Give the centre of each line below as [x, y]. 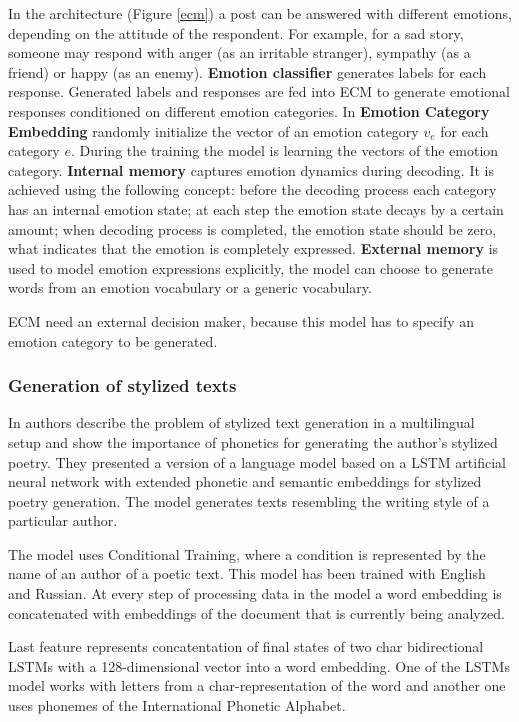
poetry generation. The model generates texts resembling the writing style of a [249, 500]
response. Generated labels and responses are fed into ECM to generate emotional [259, 91]
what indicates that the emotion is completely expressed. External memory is [253, 248]
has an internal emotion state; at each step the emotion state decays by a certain [256, 208]
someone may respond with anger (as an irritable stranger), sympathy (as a [239, 52]
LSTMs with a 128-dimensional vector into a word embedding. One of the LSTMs [259, 665]
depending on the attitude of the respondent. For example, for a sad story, [236, 32]
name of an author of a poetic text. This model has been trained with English [247, 573]
